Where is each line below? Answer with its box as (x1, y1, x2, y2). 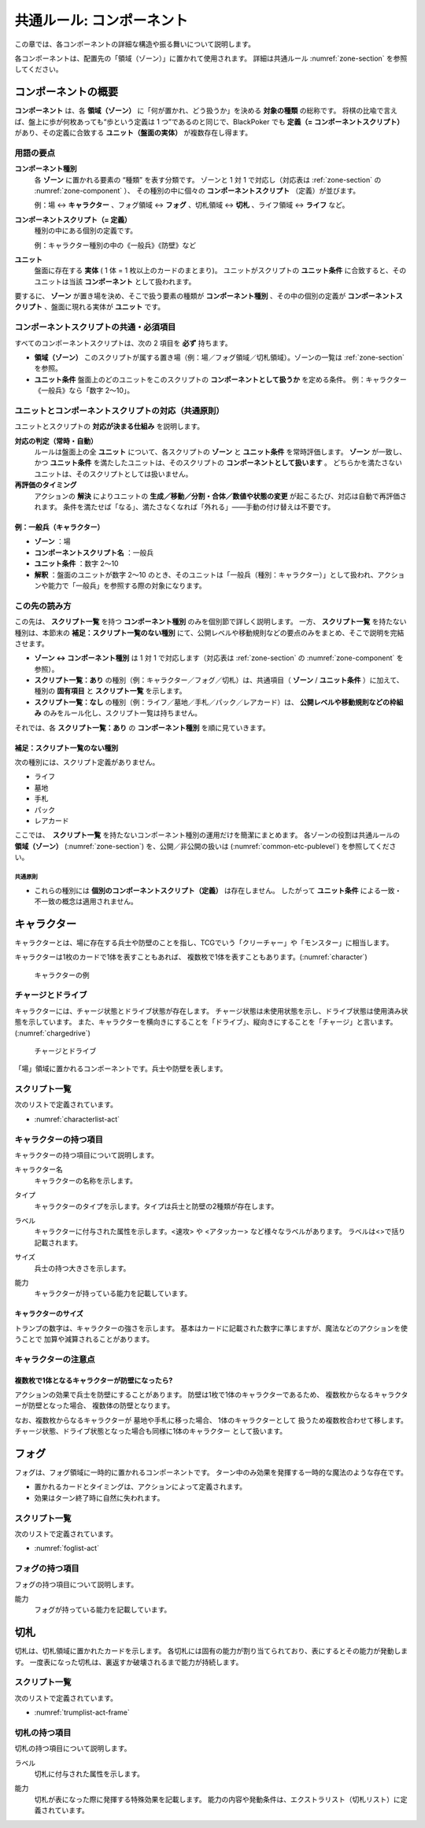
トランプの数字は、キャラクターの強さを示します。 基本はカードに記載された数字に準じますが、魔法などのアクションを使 (14, 1323, 408, 1333)
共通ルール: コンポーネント (14, 12, 188, 29)
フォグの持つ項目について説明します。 (14, 1579, 139, 1589)
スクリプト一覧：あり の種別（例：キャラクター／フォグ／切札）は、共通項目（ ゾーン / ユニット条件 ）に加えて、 (34, 675, 405, 685)
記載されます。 (34, 1238, 83, 1247)
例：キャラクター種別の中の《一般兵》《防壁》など (34, 240, 197, 249)
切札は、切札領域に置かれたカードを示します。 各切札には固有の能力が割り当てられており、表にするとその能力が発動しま (14, 1646, 408, 1656)
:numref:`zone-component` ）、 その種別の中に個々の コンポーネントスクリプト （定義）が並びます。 (34, 186, 360, 195)
